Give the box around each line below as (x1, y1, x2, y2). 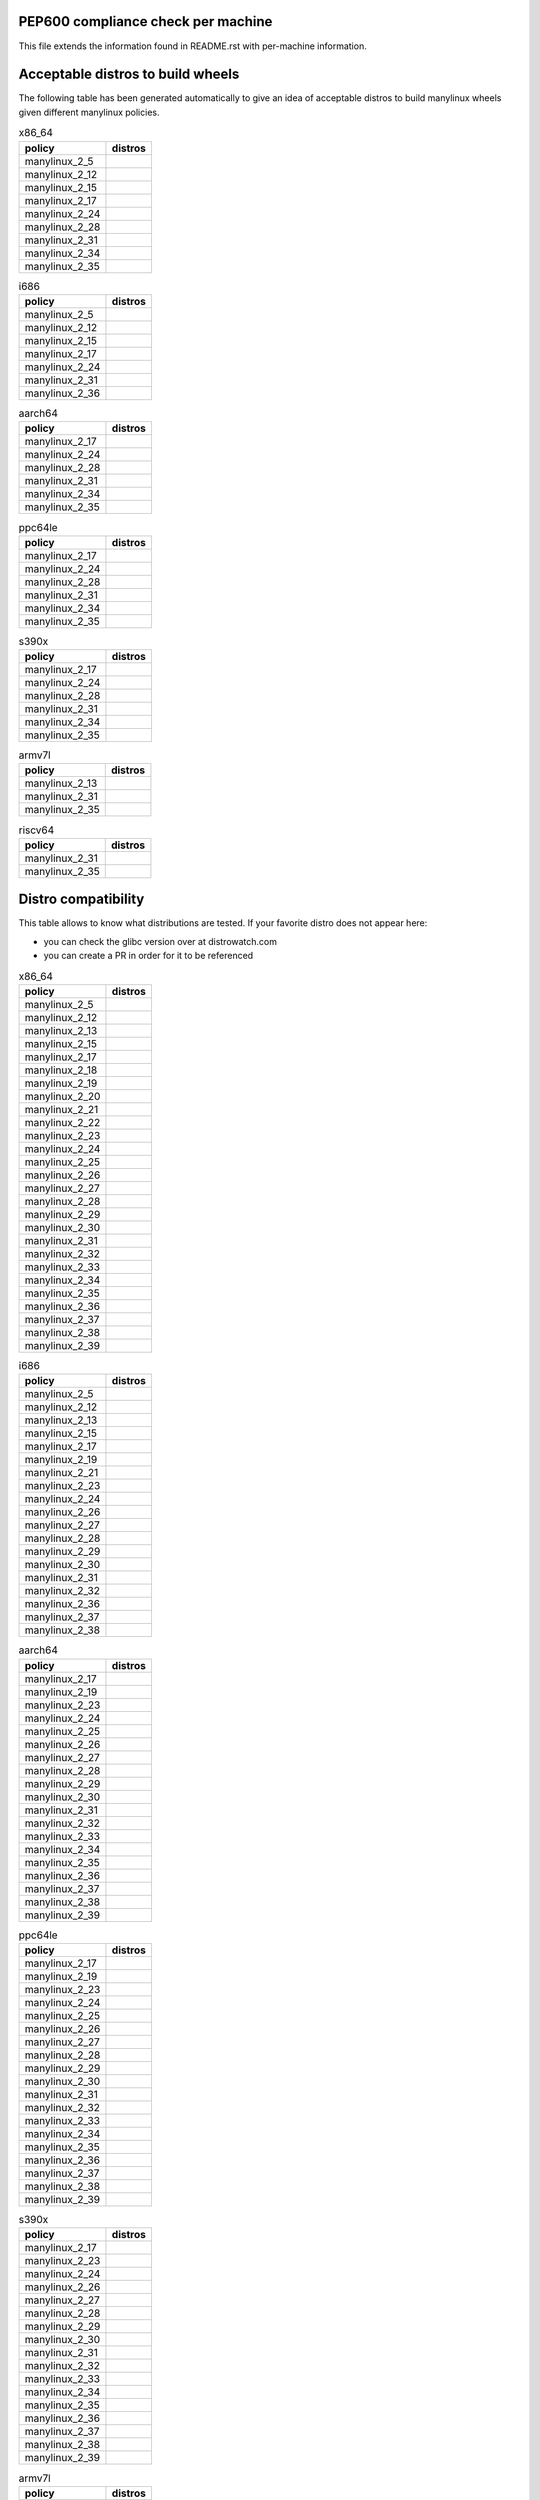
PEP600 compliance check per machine (18, 13, 273, 30)
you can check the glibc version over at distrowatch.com (43, 935, 278, 947)
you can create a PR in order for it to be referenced (43, 950, 254, 962)
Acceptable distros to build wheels (18, 66, 240, 83)
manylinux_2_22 (24, 1115, 101, 1129)
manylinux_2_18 (24, 1063, 98, 1077)
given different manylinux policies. (18, 106, 160, 118)
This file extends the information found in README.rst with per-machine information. (18, 40, 367, 52)
